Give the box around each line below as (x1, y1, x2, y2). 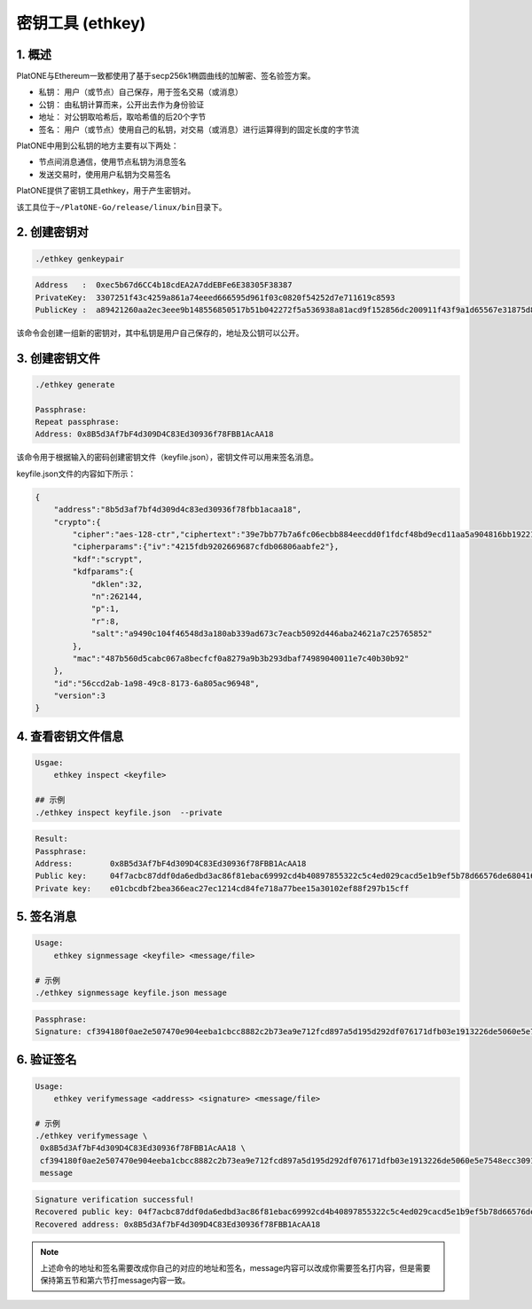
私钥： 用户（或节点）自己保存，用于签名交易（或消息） (38, 87, 243, 98)
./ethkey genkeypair (35, 254, 124, 263)
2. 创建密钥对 (16, 224, 89, 239)
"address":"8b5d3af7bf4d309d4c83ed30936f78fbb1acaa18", (53, 505, 302, 514)
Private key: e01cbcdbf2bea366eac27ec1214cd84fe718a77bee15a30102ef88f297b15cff (35, 883, 410, 893)
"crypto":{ (53, 517, 101, 527)
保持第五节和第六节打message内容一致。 (40, 1275, 191, 1286)
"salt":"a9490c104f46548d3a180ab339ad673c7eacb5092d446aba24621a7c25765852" (90, 629, 434, 639)
